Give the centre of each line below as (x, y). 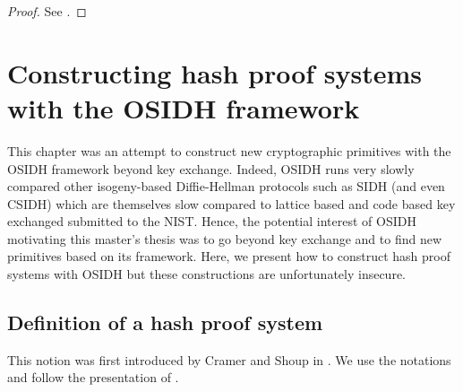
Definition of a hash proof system (165, 322)
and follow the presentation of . (93, 377)
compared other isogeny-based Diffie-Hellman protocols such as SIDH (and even (226, 186)
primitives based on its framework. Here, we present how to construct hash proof (229, 256)
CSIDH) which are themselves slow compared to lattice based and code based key (231, 203)
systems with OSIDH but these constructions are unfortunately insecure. (207, 274)
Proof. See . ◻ (47, 11)
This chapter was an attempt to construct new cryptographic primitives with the (229, 150)
